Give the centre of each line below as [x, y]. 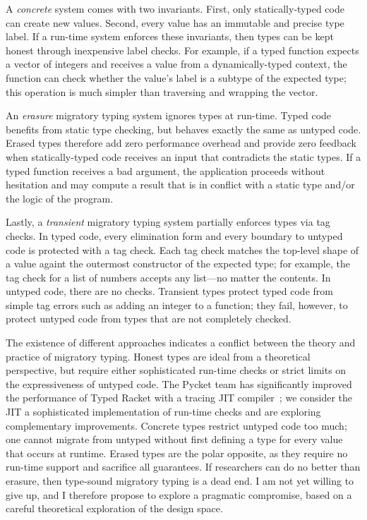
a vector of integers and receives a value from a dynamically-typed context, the [176, 64]
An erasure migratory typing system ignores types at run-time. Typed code [169, 115]
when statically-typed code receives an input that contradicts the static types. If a [183, 156]
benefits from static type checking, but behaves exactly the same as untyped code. [183, 129]
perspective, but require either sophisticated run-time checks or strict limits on [176, 370]
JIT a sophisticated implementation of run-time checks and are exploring [163, 412]
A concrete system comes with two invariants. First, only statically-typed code [175, 8]
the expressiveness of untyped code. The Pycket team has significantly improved [179, 383]
